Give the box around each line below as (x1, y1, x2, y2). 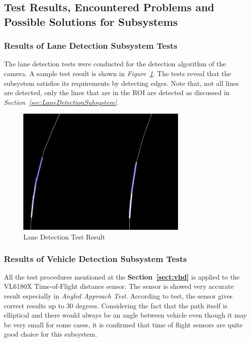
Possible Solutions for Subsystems (4, 14, 178, 29)
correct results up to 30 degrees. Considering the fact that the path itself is (4, 300, 228, 310)
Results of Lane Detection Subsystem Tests (4, 40, 178, 52)
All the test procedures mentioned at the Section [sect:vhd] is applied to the (4, 271, 240, 282)
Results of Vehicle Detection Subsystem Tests (4, 252, 187, 264)
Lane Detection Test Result (23, 232, 105, 242)
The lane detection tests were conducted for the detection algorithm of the (4, 59, 226, 69)
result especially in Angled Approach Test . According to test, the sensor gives (4, 291, 233, 301)
